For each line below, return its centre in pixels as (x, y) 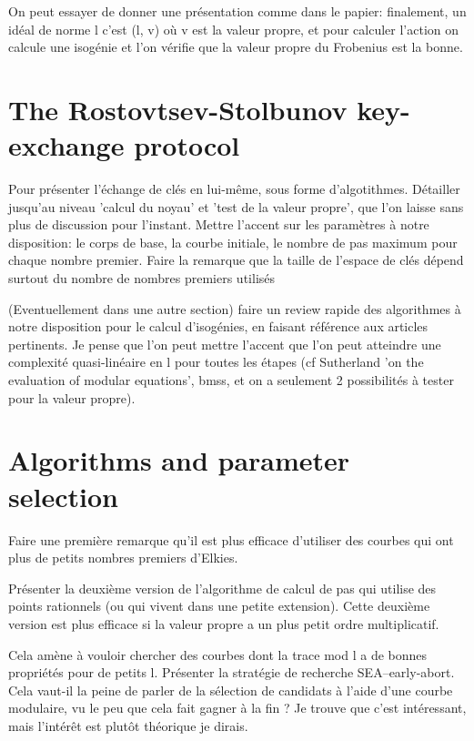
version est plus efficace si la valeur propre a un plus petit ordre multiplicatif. (224, 623)
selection (63, 496)
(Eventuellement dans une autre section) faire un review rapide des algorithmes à (235, 308)
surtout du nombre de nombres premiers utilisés (142, 278)
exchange (66, 145)
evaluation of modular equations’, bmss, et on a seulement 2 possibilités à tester (231, 380)
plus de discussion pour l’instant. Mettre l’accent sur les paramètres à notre (219, 224)
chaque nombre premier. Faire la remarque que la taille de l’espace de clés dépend (236, 260)
